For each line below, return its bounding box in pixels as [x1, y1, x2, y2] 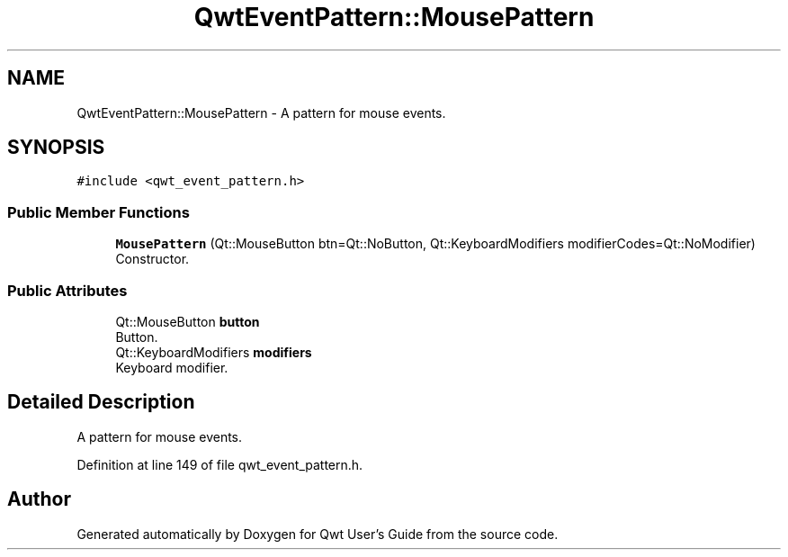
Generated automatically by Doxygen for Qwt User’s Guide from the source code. [76, 526, 559, 542]
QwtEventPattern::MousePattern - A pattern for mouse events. [76, 104, 446, 121]
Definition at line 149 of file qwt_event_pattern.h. [76, 456, 363, 472]
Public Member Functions [7, 202, 190, 221]
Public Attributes [7, 281, 128, 300]
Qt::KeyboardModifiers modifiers [115, 344, 312, 360]
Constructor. [115, 251, 190, 267]
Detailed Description [7, 391, 195, 414]
